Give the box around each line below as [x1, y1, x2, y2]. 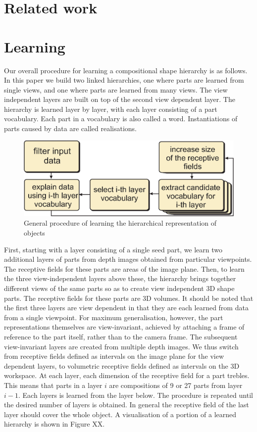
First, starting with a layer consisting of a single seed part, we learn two [4, 244, 223, 254]
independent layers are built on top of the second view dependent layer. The [4, 94, 235, 104]
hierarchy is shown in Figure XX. [4, 419, 105, 429]
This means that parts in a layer [4, 380, 103, 390]
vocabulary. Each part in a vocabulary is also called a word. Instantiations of [4, 113, 238, 124]
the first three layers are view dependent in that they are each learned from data [4, 302, 249, 313]
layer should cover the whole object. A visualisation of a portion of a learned [4, 409, 237, 419]
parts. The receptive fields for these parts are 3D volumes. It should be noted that [4, 292, 254, 303]
